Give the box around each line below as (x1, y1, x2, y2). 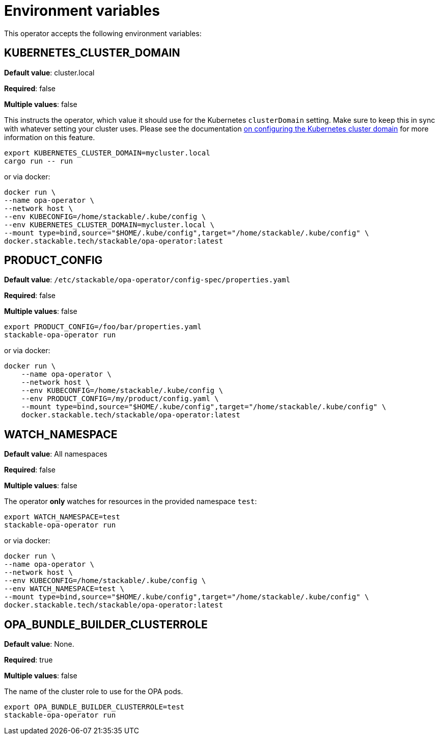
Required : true (4, 655, 53, 665)
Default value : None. (4, 640, 74, 649)
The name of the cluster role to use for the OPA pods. (4, 687, 183, 696)
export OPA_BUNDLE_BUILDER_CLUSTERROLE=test (4, 703, 185, 711)
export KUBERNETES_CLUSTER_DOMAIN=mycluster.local (4, 148, 210, 157)
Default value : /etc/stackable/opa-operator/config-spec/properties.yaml (4, 275, 290, 284)
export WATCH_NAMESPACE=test (4, 513, 120, 521)
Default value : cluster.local (4, 68, 95, 77)
